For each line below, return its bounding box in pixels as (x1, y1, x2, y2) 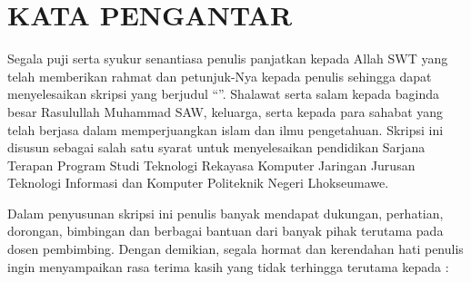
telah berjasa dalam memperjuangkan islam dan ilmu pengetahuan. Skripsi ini (7, 120, 444, 139)
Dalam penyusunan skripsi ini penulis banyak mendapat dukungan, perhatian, (7, 203, 444, 222)
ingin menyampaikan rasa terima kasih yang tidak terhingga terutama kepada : (7, 257, 449, 276)
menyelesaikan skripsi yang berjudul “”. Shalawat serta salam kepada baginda (7, 84, 439, 103)
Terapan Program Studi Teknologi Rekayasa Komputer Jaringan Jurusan (7, 155, 416, 174)
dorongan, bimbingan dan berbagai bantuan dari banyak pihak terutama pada (7, 221, 444, 240)
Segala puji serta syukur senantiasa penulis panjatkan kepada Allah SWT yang (7, 49, 448, 68)
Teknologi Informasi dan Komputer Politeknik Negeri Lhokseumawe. (7, 173, 389, 192)
